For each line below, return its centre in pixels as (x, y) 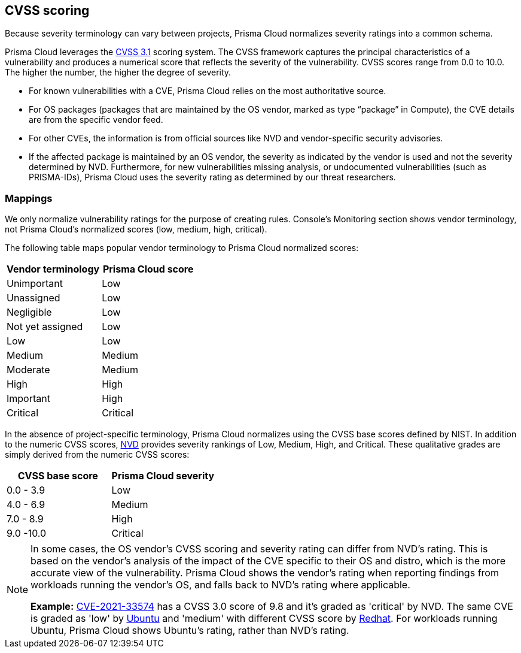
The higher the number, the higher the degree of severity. (118, 72)
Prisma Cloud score (148, 269)
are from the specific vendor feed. (96, 120)
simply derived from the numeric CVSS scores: (97, 455)
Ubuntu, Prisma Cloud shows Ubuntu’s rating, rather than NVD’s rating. (190, 631)
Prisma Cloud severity (163, 476)
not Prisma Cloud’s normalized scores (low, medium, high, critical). (136, 229)
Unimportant (35, 284)
